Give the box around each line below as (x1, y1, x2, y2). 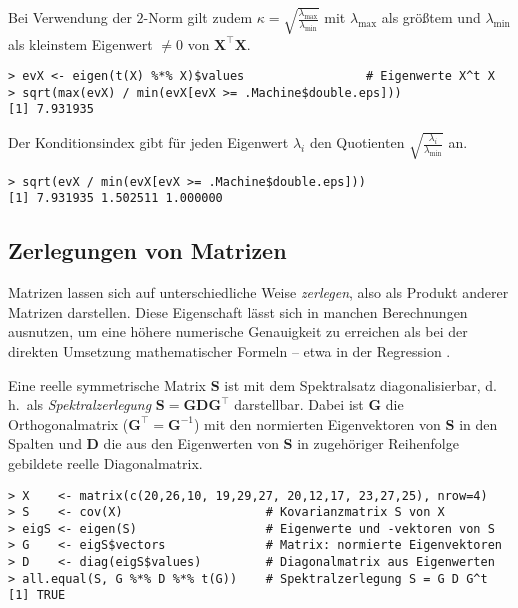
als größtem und (381, 7, 481, 28)
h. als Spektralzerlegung (8, 394, 152, 415)
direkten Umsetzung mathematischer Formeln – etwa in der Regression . (8, 340, 451, 361)
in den (459, 413, 498, 434)
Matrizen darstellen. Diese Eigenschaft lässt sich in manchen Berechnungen (8, 301, 468, 322)
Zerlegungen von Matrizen (8, 235, 287, 266)
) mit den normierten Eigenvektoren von (193, 413, 441, 434)
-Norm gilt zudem (143, 7, 253, 28)
